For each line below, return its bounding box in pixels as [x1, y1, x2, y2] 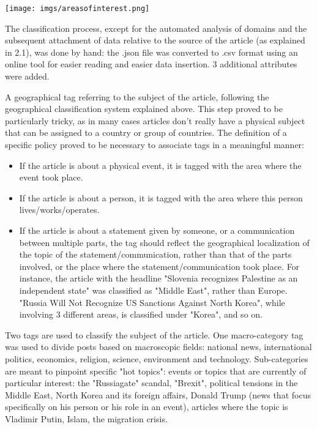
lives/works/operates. [19, 203, 100, 216]
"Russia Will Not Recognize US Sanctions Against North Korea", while [19, 296, 285, 308]
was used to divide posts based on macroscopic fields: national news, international [5, 340, 312, 353]
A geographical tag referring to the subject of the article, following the [5, 90, 269, 103]
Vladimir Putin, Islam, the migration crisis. [5, 412, 168, 425]
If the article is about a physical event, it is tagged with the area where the [19, 159, 302, 171]
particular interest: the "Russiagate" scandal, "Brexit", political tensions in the [5, 376, 298, 389]
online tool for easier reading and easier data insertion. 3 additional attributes [5, 58, 297, 70]
